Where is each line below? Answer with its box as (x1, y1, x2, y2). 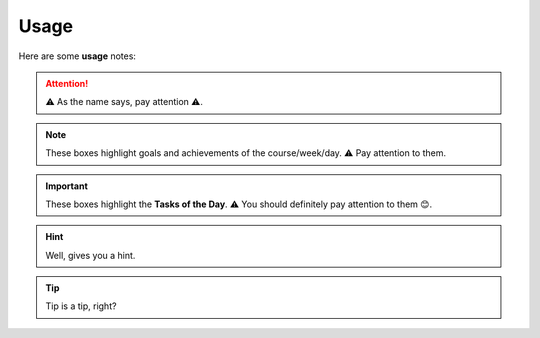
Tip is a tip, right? (45, 300, 117, 312)
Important (45, 180, 89, 192)
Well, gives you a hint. (45, 249, 136, 261)
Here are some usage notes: (18, 50, 137, 62)
